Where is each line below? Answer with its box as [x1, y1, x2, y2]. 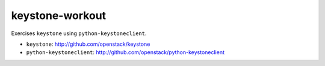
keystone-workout [11, 9, 107, 22]
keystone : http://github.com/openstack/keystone [26, 40, 150, 48]
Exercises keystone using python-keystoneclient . [11, 30, 147, 37]
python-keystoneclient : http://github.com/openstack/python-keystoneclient [26, 49, 225, 56]
